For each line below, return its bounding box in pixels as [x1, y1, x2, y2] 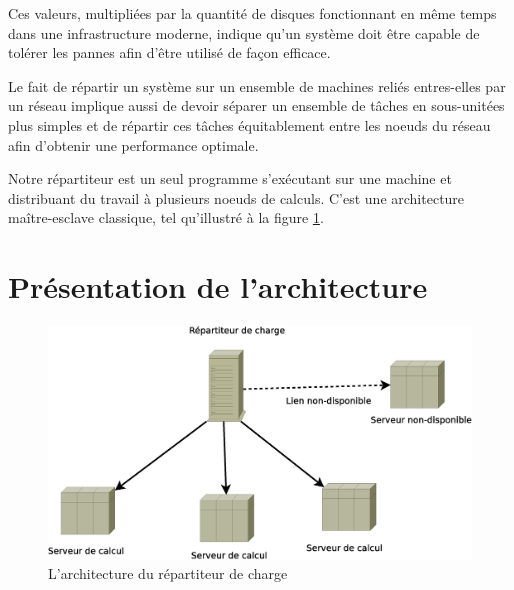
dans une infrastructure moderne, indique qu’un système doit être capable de [8, 22, 480, 43]
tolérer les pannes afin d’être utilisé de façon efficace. [8, 42, 331, 63]
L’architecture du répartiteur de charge [48, 563, 288, 584]
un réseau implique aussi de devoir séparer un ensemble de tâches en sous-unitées [8, 95, 505, 116]
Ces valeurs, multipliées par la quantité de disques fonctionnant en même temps [8, 3, 497, 23]
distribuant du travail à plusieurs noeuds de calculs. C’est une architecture [8, 187, 465, 208]
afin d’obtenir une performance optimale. [8, 134, 259, 155]
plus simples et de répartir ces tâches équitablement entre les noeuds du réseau [8, 114, 491, 135]
